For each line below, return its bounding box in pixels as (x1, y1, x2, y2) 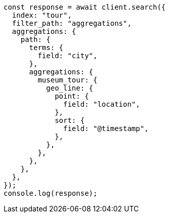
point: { (55, 92, 89, 100)
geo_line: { (46, 84, 94, 92)
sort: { (55, 116, 85, 124)
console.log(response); (4, 189, 98, 197)
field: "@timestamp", (63, 124, 149, 133)
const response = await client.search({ (4, 3, 166, 11)
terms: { (29, 44, 64, 52)
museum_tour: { (37, 76, 98, 84)
